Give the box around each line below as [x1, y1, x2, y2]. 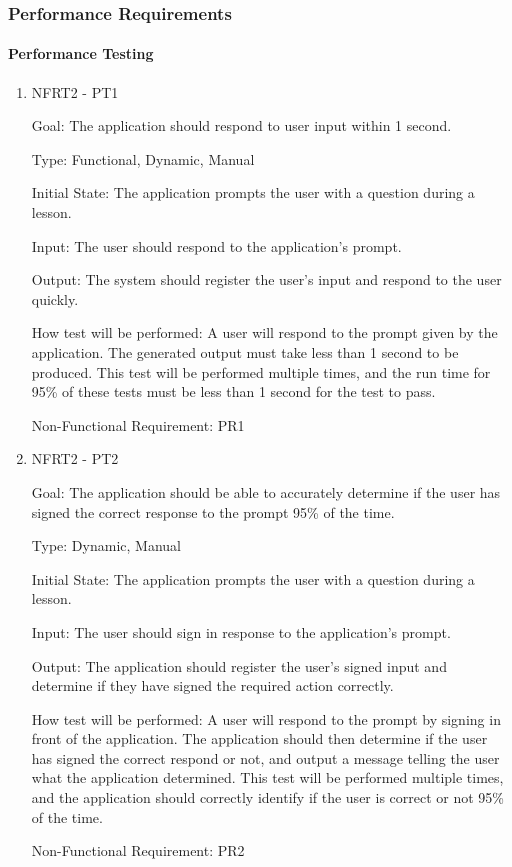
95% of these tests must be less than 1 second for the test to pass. [31, 381, 436, 402]
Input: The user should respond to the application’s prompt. [31, 235, 402, 256]
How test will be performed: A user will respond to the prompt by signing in [31, 708, 501, 729]
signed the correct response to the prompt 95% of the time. [31, 501, 395, 522]
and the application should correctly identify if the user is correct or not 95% [31, 787, 505, 808]
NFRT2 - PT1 [31, 81, 119, 102]
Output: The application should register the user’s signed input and [31, 655, 447, 676]
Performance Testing [8, 43, 154, 64]
